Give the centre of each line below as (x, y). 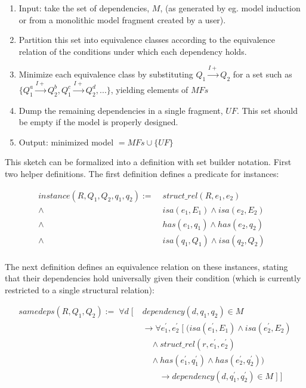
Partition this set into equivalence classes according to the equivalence (147, 40)
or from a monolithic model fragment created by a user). (122, 19)
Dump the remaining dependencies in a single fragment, (121, 110)
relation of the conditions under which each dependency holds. (133, 51)
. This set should (267, 110)
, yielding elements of (149, 89)
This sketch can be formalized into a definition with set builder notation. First (148, 162)
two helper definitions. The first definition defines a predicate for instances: (142, 173)
